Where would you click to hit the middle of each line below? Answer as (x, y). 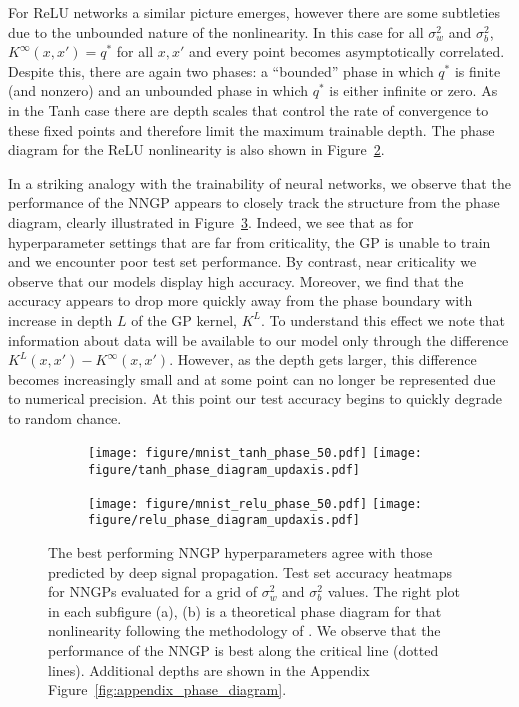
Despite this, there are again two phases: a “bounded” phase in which (221, 70)
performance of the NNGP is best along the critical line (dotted (243, 650)
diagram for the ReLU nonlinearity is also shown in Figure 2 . (196, 149)
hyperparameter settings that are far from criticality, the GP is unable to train (249, 241)
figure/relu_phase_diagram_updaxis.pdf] (224, 520)
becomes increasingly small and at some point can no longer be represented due (252, 378)
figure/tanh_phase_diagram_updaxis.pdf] (224, 470)
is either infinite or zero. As (413, 90)
